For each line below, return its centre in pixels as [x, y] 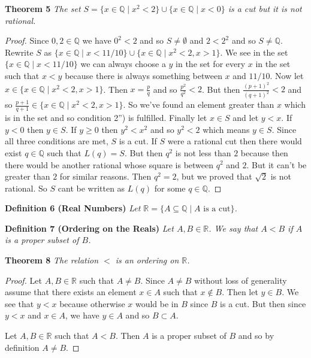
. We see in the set [254, 52]
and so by [256, 336]
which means [226, 129]
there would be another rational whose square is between [109, 164]
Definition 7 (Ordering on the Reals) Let [89, 228]
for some [170, 188]
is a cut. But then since [263, 303]
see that [19, 303]
